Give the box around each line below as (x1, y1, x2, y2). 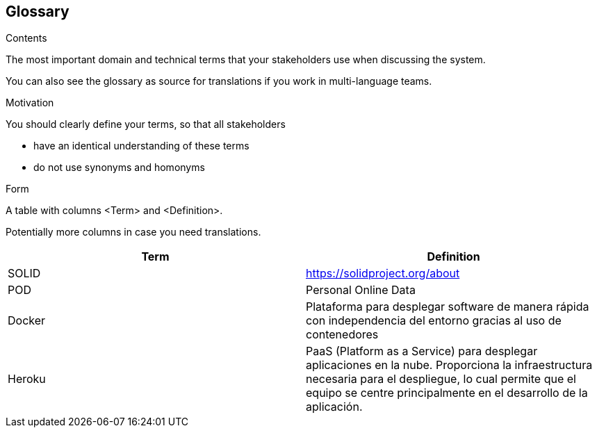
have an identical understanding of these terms (33, 140, 250, 152)
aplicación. (306, 400, 363, 414)
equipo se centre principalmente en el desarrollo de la (306, 386, 588, 400)
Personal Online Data (306, 283, 416, 297)
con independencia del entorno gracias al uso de (306, 313, 562, 328)
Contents (6, 32, 47, 44)
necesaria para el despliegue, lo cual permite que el (306, 372, 576, 386)
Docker (8, 313, 46, 328)
